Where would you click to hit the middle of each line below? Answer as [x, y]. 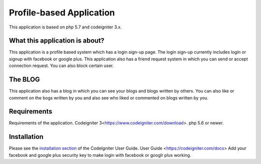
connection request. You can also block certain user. [61, 66]
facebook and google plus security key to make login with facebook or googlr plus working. [100, 155]
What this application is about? [57, 41]
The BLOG [24, 80]
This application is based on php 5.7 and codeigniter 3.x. [65, 27]
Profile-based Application [62, 13]
